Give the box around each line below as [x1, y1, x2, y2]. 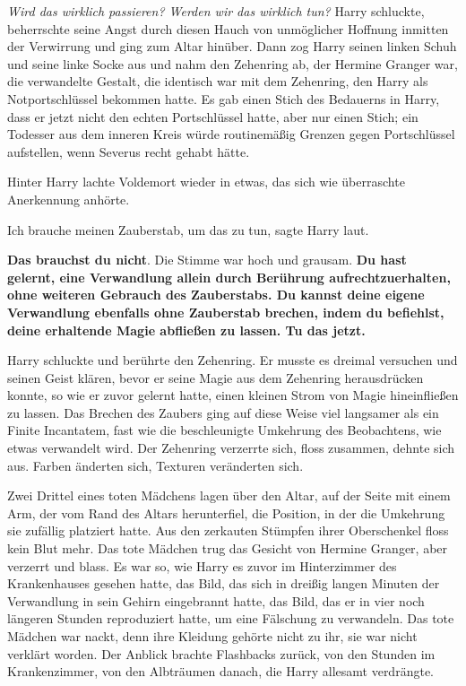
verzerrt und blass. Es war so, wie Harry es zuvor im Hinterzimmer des [7, 556, 397, 575]
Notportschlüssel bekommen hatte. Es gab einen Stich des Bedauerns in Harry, [7, 89, 440, 108]
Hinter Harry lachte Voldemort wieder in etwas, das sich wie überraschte [7, 172, 405, 191]
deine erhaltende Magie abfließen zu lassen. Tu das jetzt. [7, 320, 366, 339]
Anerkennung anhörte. [7, 189, 130, 208]
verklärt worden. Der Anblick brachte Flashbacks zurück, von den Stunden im [7, 644, 436, 663]
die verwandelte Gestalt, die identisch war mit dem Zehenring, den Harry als [7, 72, 428, 91]
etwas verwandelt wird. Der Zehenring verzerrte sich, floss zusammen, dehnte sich [7, 439, 455, 457]
